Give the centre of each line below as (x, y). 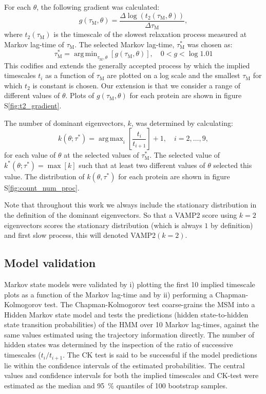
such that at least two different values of (142, 165)
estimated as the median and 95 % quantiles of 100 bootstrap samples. (116, 385)
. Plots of (80, 95)
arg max (111, 139)
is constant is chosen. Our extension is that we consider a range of (137, 85)
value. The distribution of (44, 176)
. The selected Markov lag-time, (125, 44)
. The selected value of (185, 155)
